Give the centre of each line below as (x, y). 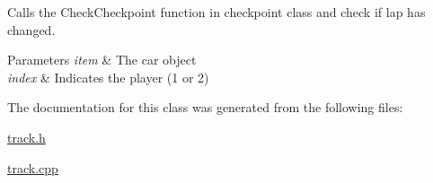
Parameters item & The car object (102, 60)
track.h (27, 137)
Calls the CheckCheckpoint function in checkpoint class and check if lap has (216, 12)
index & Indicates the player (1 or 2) (108, 77)
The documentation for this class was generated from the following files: (205, 107)
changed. (31, 29)
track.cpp (33, 167)
